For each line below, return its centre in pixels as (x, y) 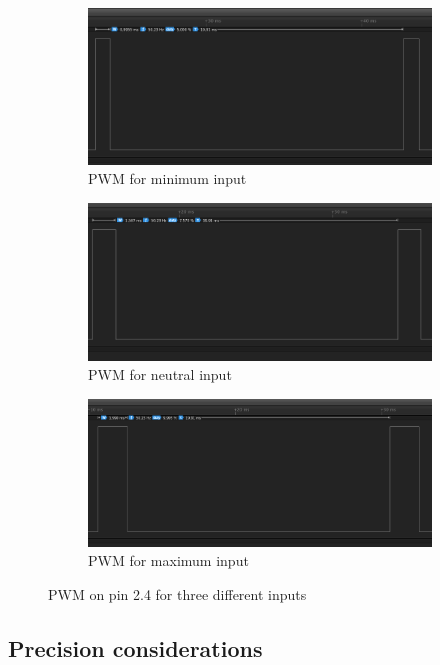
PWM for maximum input (168, 560)
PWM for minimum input (167, 178)
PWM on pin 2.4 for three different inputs (177, 594)
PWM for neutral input (160, 374)
